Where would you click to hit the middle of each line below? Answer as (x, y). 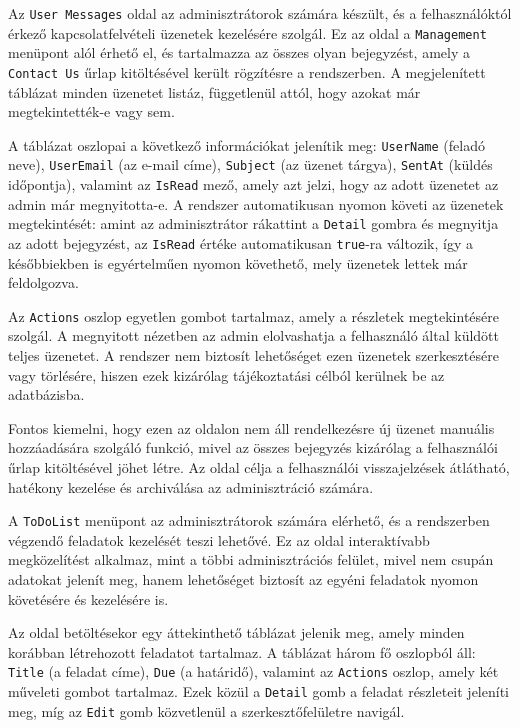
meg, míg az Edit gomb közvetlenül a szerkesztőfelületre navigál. (206, 710)
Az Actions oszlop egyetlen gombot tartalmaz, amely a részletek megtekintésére (253, 315)
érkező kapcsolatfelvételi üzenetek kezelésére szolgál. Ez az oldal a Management (247, 32)
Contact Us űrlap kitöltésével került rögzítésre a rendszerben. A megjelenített (247, 71)
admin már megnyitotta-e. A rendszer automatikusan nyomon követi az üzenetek (256, 203)
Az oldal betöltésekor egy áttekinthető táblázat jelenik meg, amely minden (236, 632)
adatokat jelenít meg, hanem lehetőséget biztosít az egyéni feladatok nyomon (243, 579)
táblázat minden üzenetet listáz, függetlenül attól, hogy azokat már (214, 91)
